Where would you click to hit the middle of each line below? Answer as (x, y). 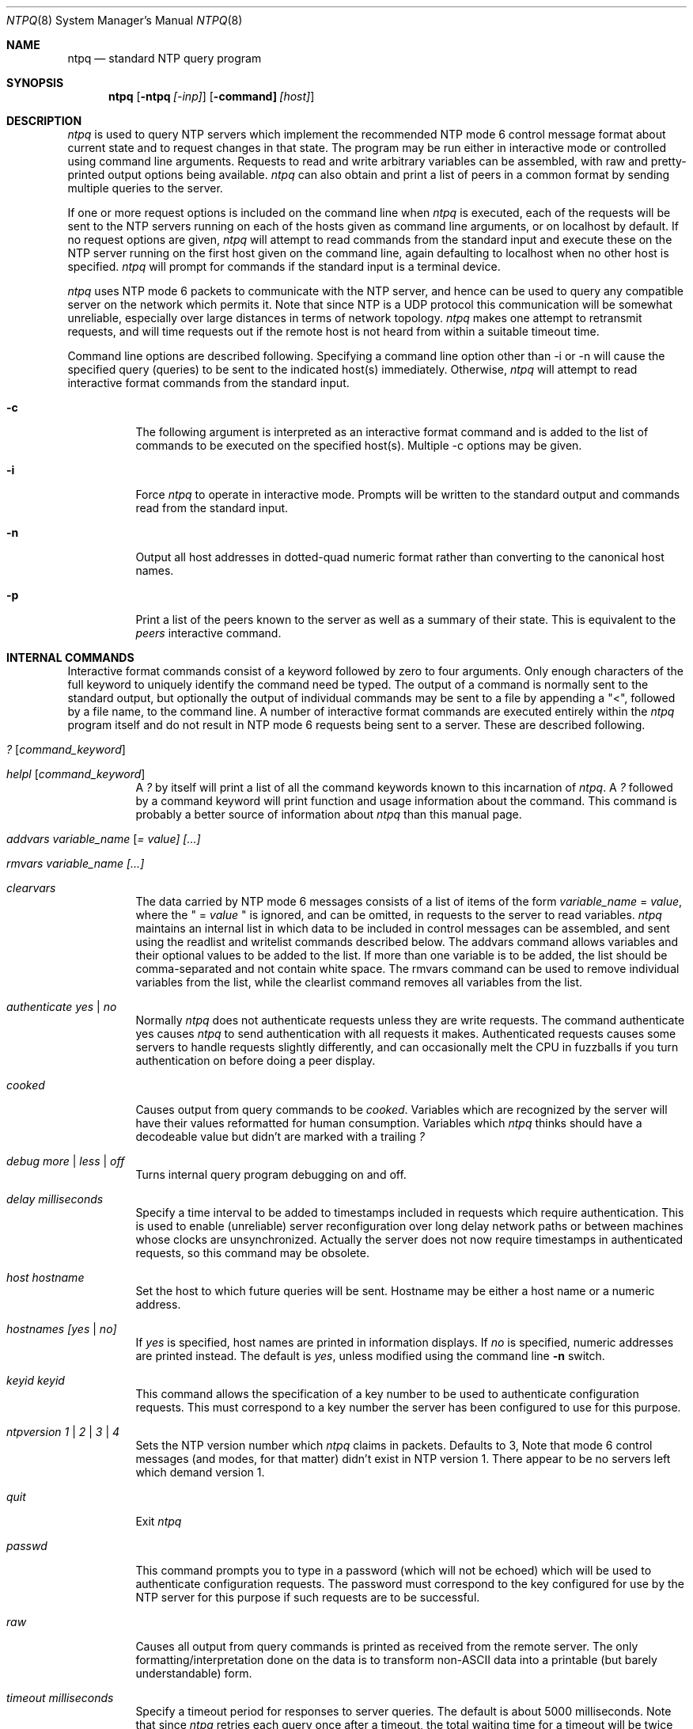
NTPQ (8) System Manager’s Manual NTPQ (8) (125, 20)
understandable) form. (194, 1673)
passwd (27, 1546)
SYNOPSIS (35, 83)
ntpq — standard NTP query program (165, 58)
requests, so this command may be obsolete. (252, 1253)
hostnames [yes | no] (62, 1329)
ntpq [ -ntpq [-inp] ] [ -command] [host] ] (212, 96)
